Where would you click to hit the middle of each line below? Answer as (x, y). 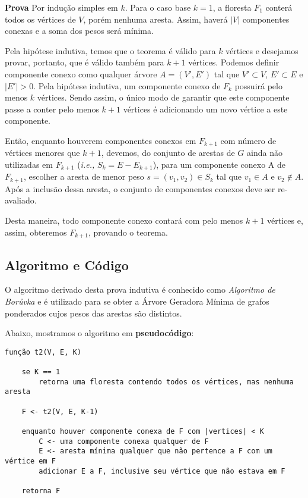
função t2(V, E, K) (43, 352)
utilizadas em (29, 164)
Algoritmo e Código (67, 264)
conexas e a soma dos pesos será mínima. (79, 31)
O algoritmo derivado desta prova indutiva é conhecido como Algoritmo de (140, 289)
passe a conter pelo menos (52, 109)
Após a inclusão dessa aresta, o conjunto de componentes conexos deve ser (140, 188)
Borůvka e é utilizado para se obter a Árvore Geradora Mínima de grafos (137, 301)
